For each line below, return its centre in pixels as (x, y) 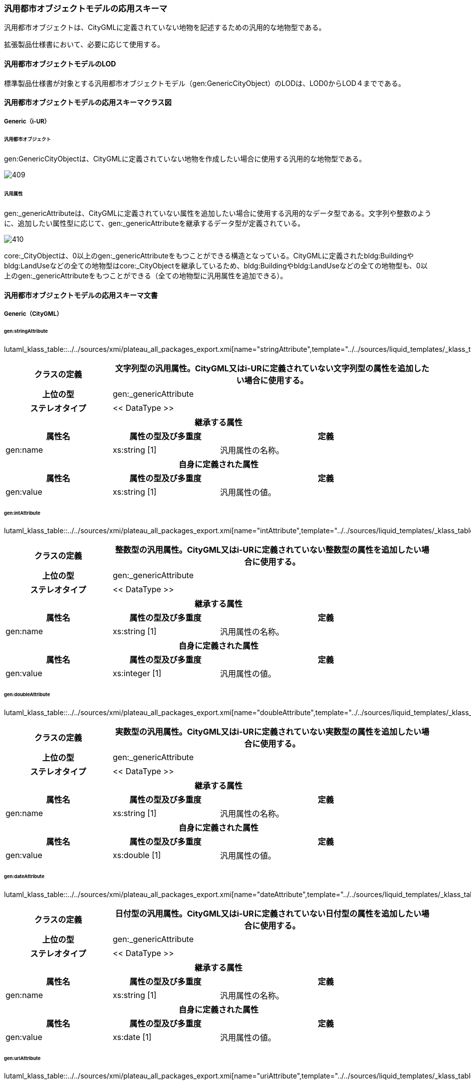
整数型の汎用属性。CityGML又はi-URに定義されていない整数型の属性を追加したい (268, 550)
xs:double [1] (137, 855)
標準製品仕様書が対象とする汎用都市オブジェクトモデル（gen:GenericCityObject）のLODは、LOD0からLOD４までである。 (205, 83)
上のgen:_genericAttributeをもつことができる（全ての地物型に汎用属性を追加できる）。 (146, 275)
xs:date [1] (132, 1037)
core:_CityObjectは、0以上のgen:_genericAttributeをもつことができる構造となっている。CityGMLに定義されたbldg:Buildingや (209, 255)
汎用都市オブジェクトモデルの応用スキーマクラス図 (88, 102)
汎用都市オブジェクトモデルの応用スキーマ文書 (81, 295)
